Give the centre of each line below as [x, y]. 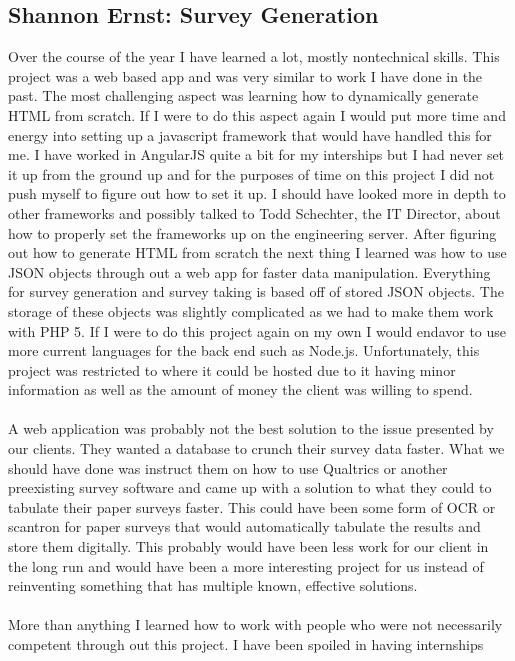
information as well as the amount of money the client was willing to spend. [240, 389]
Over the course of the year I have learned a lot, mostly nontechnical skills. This [254, 56]
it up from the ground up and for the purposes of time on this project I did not [251, 173]
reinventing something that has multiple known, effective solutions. [213, 585]
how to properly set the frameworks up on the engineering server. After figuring [252, 232]
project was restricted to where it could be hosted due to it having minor [232, 369]
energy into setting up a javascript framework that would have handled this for [250, 134]
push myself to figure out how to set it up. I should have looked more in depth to [257, 193]
